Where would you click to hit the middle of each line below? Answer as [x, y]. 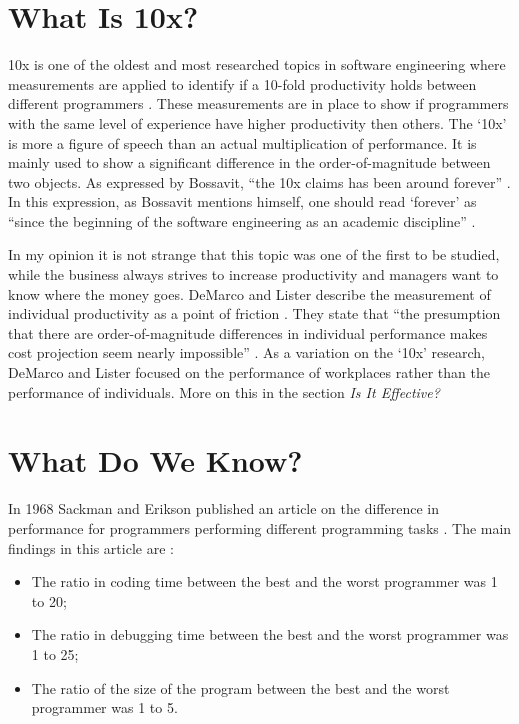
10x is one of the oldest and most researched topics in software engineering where [257, 64]
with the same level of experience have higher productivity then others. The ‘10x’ [257, 122]
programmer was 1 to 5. [104, 707]
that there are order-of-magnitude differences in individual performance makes [248, 332]
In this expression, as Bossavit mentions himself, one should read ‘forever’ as [242, 201]
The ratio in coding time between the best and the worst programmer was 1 [264, 581]
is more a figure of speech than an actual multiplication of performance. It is [242, 142]
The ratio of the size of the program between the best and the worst [240, 687]
